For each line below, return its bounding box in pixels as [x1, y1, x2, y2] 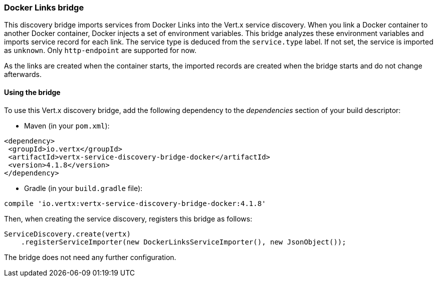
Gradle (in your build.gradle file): [24, 183, 143, 192]
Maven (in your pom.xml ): [24, 121, 110, 130]
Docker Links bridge [4, 2, 84, 12]
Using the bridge [4, 87, 61, 96]
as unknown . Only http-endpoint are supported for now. [4, 46, 197, 55]
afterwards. [4, 70, 42, 79]
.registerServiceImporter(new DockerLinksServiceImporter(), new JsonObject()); [21, 237, 346, 246]
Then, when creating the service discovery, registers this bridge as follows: [4, 214, 253, 223]
